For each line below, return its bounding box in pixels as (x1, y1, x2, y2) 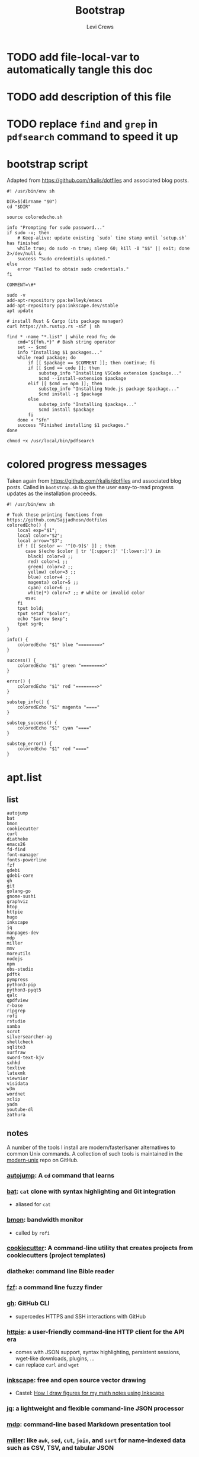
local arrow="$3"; (17, 538, 63, 544)
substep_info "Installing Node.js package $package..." (38, 386, 179, 392)
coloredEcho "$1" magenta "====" (17, 704, 100, 710)
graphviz (7, 899, 28, 905)
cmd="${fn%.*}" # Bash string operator (17, 339, 116, 345)
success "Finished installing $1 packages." (17, 423, 129, 429)
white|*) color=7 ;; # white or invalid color (28, 590, 145, 596)
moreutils (7, 951, 31, 957)
